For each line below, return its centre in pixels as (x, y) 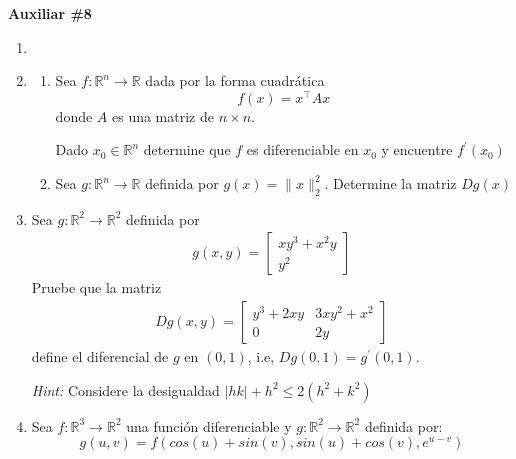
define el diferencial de (100, 356)
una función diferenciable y (209, 425)
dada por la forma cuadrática (235, 80)
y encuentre (417, 149)
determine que (187, 149)
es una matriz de (162, 115)
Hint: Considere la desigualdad (125, 389)
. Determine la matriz (390, 183)
